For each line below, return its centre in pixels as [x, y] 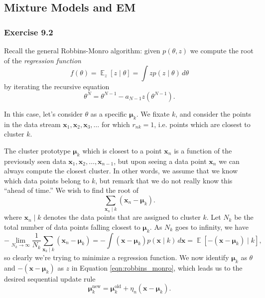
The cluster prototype [37, 150]
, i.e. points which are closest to [202, 124]
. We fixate [153, 113]
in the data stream [32, 124]
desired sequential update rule [50, 278]
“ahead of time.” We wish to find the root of [71, 190]
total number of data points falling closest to [72, 226]
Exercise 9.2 [29, 32]
